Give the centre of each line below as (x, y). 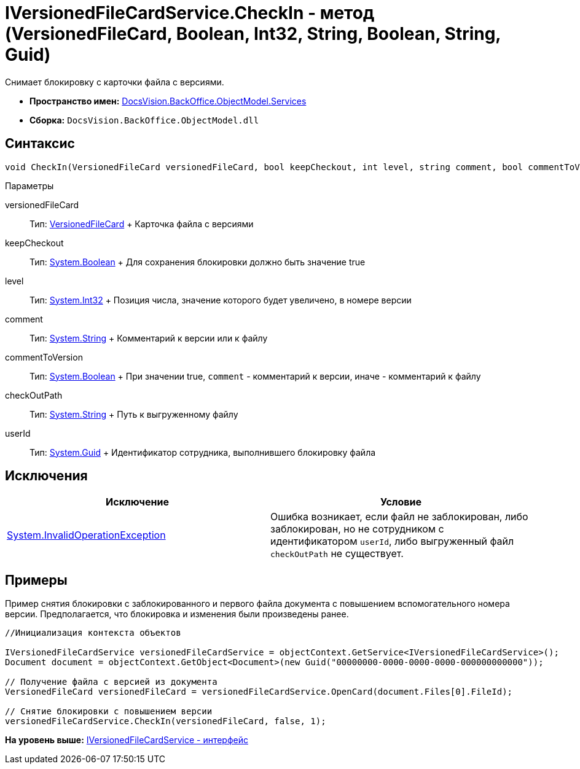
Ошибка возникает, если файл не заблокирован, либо (399, 517)
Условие (401, 502)
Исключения (46, 476)
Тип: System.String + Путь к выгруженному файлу (134, 414)
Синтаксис (40, 144)
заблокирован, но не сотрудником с (357, 529)
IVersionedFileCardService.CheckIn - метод (190, 13)
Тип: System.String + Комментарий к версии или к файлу (149, 338)
